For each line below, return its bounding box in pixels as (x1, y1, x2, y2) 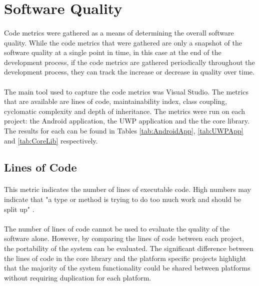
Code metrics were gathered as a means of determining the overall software (4, 27, 234, 37)
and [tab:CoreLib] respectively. (4, 135, 98, 145)
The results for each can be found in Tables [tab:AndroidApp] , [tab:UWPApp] (4, 125, 243, 135)
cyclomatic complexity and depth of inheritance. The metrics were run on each (4, 105, 245, 116)
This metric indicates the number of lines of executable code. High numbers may (4, 184, 251, 194)
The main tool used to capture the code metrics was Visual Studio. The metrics (4, 86, 248, 96)
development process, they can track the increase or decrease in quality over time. (4, 66, 254, 77)
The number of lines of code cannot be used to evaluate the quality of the (4, 223, 230, 233)
